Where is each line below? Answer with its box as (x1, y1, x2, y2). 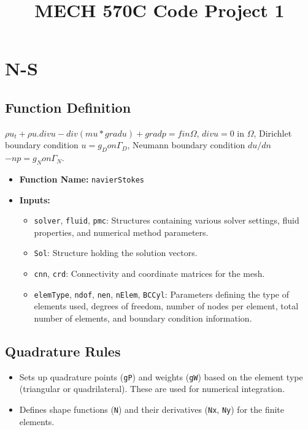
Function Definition (5, 97, 131, 116)
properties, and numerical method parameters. (34, 225, 209, 238)
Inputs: (19, 193, 50, 206)
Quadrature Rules (5, 342, 121, 360)
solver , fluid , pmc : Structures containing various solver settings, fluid (34, 214, 299, 227)
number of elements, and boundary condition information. (34, 312, 252, 325)
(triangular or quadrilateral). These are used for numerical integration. (19, 382, 285, 395)
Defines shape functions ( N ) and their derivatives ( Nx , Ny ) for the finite (19, 403, 285, 416)
